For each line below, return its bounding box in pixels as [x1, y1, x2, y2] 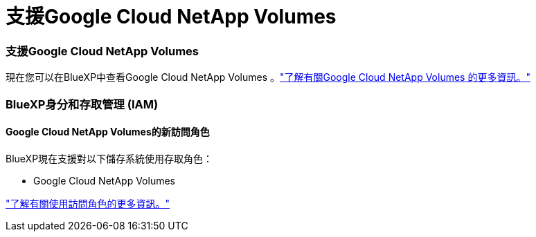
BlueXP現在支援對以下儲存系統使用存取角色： [6, 152, 213, 164]
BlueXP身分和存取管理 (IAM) [6, 97, 159, 111]
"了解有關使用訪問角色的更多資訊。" [6, 197, 170, 209]
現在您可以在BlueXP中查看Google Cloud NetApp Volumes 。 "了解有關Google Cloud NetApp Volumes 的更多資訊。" [6, 71, 530, 84]
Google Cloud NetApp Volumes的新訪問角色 [6, 126, 210, 138]
